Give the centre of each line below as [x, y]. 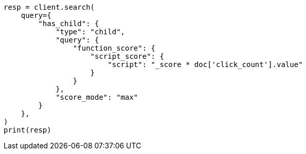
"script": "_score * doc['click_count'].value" [205, 64]
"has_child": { [69, 24]
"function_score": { [114, 48]
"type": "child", [91, 32]
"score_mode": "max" [97, 97]
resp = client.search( [49, 7]
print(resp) [28, 130]
